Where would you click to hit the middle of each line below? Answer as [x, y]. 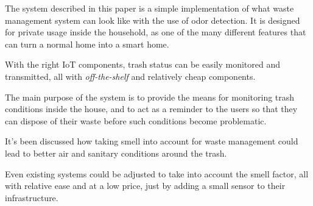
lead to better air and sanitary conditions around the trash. [116, 153]
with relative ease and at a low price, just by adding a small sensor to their [145, 186]
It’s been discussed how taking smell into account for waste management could [152, 141]
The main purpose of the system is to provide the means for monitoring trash [150, 97]
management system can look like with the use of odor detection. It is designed [153, 20]
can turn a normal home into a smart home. [87, 44]
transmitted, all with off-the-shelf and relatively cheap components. [130, 76]
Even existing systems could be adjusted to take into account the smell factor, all [157, 173]
